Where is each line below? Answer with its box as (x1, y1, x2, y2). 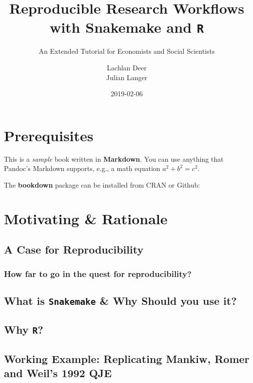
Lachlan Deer (107, 63, 147, 73)
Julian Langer (106, 72, 148, 82)
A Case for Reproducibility (4, 242, 144, 257)
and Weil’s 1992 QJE (4, 365, 112, 381)
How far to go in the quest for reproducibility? (4, 267, 192, 279)
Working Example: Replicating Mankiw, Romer (4, 351, 250, 366)
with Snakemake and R (49, 17, 204, 37)
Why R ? (4, 322, 43, 337)
